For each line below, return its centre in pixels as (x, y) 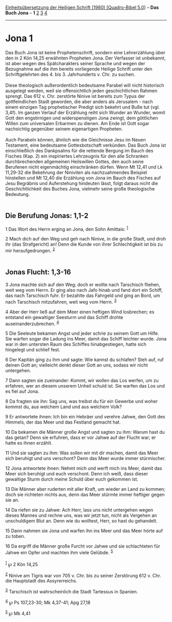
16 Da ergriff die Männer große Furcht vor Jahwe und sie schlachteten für (83, 546)
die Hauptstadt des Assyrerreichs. (41, 581)
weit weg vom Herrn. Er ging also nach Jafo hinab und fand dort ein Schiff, (84, 290)
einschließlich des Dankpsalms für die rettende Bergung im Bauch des (79, 150)
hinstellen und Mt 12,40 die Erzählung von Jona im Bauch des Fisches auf (83, 178)
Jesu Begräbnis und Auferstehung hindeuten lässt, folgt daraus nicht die (82, 183)
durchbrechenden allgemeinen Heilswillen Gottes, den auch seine (75, 162)
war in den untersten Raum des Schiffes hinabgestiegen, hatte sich (76, 344)
